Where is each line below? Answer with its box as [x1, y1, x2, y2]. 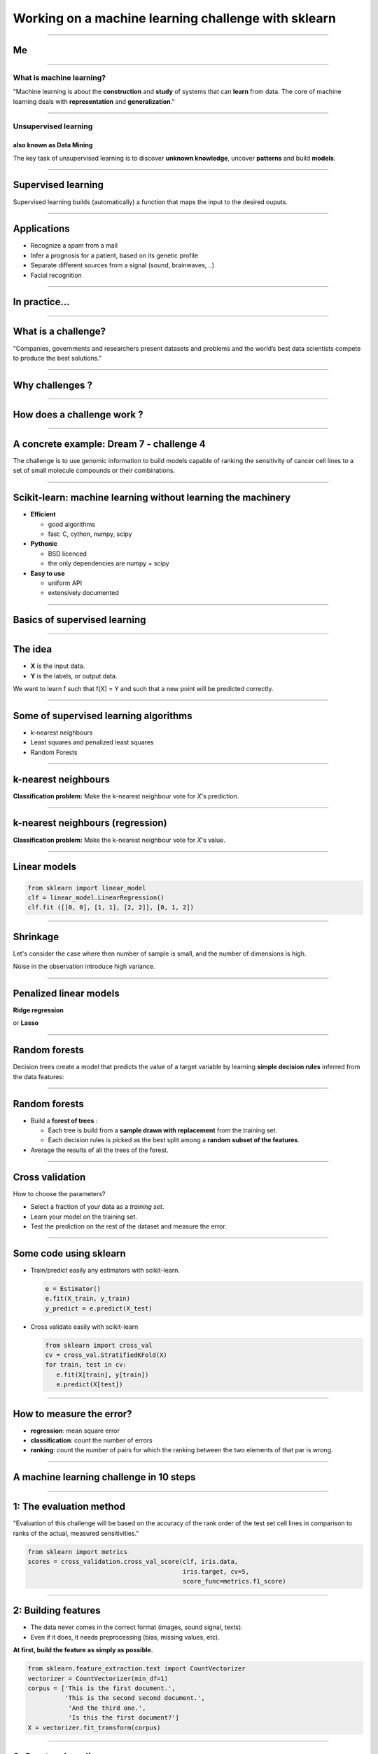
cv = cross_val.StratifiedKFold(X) [45, 1351, 167, 1359]
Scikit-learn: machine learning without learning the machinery [13, 492, 290, 504]
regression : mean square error [30, 1426, 120, 1435]
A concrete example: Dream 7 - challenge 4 [13, 438, 206, 450]
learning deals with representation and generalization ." [13, 97, 175, 105]
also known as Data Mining [13, 141, 93, 149]
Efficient [30, 510, 56, 518]
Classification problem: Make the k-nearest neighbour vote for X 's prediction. [13, 791, 239, 800]
